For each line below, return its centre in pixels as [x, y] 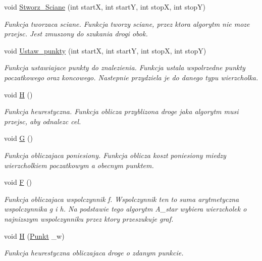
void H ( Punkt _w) [34, 236]
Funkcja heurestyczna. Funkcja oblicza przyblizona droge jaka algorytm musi [121, 111]
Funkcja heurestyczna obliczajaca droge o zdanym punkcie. [94, 253]
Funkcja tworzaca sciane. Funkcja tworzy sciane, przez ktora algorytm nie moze [127, 23]
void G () [18, 138]
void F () [18, 182]
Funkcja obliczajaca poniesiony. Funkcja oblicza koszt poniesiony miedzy [115, 155]
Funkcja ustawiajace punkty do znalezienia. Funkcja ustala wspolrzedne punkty [125, 67]
